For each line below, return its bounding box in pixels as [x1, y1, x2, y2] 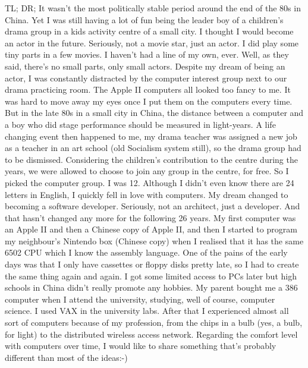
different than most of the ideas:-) [5, 351, 128, 363]
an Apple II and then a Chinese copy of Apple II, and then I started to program [5, 223, 297, 235]
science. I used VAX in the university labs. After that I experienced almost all [5, 304, 289, 317]
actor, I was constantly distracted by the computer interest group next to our [5, 71, 287, 84]
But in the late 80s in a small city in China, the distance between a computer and [5, 106, 304, 119]
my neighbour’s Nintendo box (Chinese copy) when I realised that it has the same [5, 234, 304, 247]
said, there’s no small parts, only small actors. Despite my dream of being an [5, 59, 285, 72]
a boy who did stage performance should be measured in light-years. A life [5, 118, 276, 130]
